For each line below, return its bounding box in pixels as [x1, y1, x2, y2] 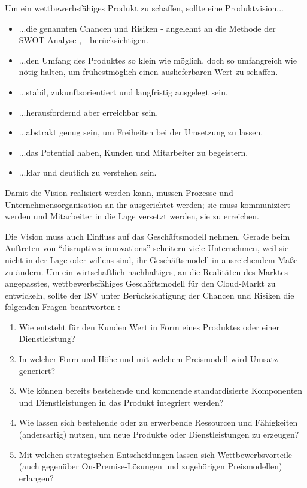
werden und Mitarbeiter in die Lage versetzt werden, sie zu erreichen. [5, 210, 259, 222]
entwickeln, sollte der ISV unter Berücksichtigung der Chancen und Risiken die [5, 288, 294, 301]
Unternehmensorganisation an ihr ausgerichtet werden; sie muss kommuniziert [5, 198, 291, 210]
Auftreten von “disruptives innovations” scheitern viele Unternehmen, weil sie [5, 242, 289, 254]
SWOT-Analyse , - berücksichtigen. [19, 34, 148, 46]
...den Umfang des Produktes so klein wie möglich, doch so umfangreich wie [19, 53, 297, 66]
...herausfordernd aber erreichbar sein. [19, 106, 159, 118]
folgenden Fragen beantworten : [5, 300, 120, 313]
